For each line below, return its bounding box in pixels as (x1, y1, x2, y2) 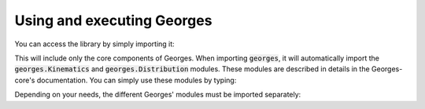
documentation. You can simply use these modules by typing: (36, 75, 237, 85)
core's (14, 75, 35, 85)
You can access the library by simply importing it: (14, 39, 175, 49)
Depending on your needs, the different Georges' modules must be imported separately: (14, 90, 301, 100)
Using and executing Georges (14, 12, 213, 29)
